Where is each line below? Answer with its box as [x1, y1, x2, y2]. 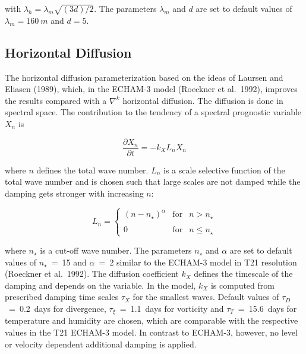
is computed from [210, 279, 275, 291]
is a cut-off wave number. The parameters [40, 244, 192, 256]
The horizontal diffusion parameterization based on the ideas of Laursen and [5, 71, 283, 83]
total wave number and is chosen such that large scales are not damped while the [5, 175, 301, 188]
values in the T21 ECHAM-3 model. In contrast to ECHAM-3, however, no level [5, 325, 298, 338]
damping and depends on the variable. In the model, [5, 279, 196, 291]
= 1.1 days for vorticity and [119, 302, 224, 314]
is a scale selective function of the [163, 163, 285, 176]
